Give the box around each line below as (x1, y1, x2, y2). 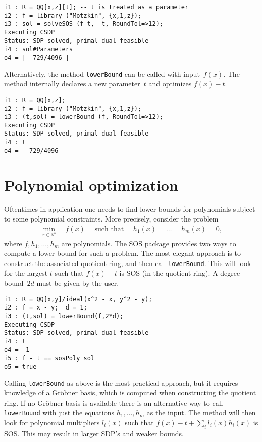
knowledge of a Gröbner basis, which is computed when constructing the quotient (4, 387, 256, 398)
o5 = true (4, 363, 37, 370)
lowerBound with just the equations (4, 407, 114, 418)
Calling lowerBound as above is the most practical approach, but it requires (4, 377, 238, 388)
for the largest (4, 268, 48, 278)
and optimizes (148, 78, 192, 89)
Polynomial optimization (4, 174, 178, 195)
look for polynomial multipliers (4, 417, 100, 427)
